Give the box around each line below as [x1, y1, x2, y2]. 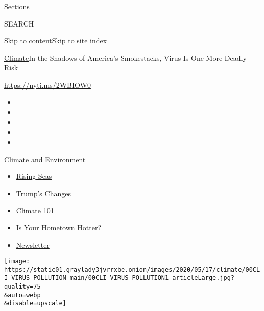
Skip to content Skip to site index [4, 35, 107, 46]
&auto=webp [4, 291, 41, 299]
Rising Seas [16, 171, 52, 182]
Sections [4, 1, 30, 11]
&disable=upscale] [4, 300, 66, 307]
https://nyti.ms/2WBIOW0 [4, 79, 91, 90]
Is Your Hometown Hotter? [16, 222, 101, 232]
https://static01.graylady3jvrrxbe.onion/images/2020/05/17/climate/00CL [4, 266, 260, 273]
